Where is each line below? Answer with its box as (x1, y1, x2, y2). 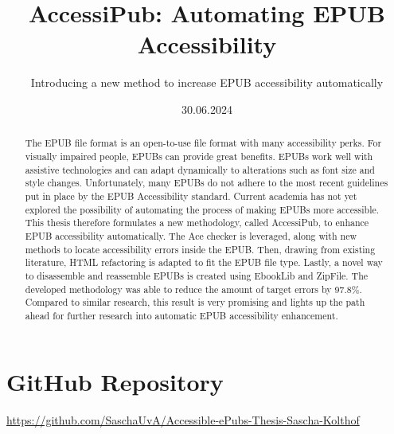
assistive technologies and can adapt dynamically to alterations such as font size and (25, 162, 375, 176)
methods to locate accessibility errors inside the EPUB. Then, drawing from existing (25, 242, 376, 256)
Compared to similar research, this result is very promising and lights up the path (25, 295, 365, 309)
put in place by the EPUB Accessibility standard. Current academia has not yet (25, 189, 357, 202)
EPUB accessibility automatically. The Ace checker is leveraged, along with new (25, 229, 357, 242)
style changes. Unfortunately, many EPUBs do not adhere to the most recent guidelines (25, 176, 388, 190)
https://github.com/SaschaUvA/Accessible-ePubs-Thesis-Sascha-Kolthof (6, 412, 360, 428)
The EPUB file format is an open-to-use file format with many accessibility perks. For (25, 136, 382, 150)
